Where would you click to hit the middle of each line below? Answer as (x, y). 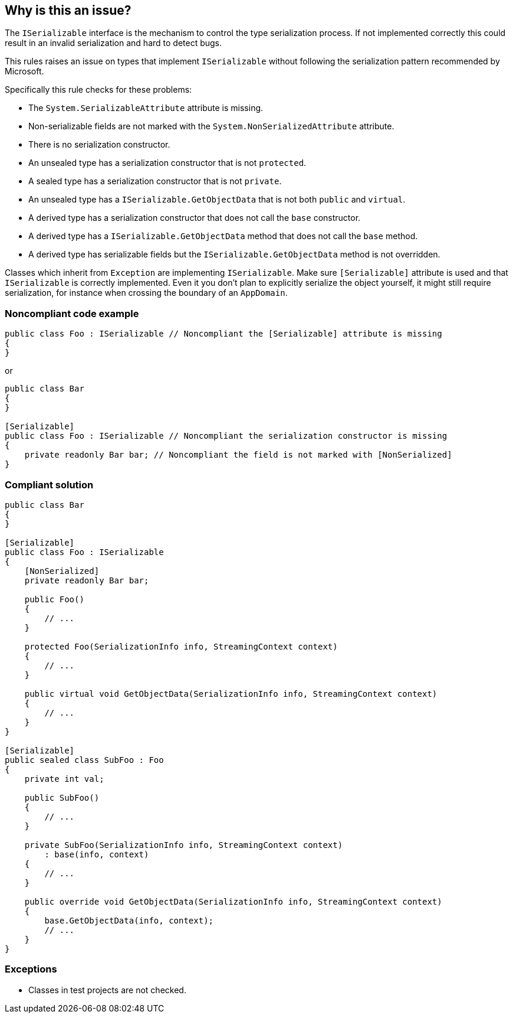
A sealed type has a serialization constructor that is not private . (155, 181)
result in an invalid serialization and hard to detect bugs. (114, 43)
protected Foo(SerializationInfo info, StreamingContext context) (181, 646)
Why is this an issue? (68, 10)
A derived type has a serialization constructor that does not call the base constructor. (195, 218)
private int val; (64, 779)
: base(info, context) (97, 854)
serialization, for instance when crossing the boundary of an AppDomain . (146, 293)
